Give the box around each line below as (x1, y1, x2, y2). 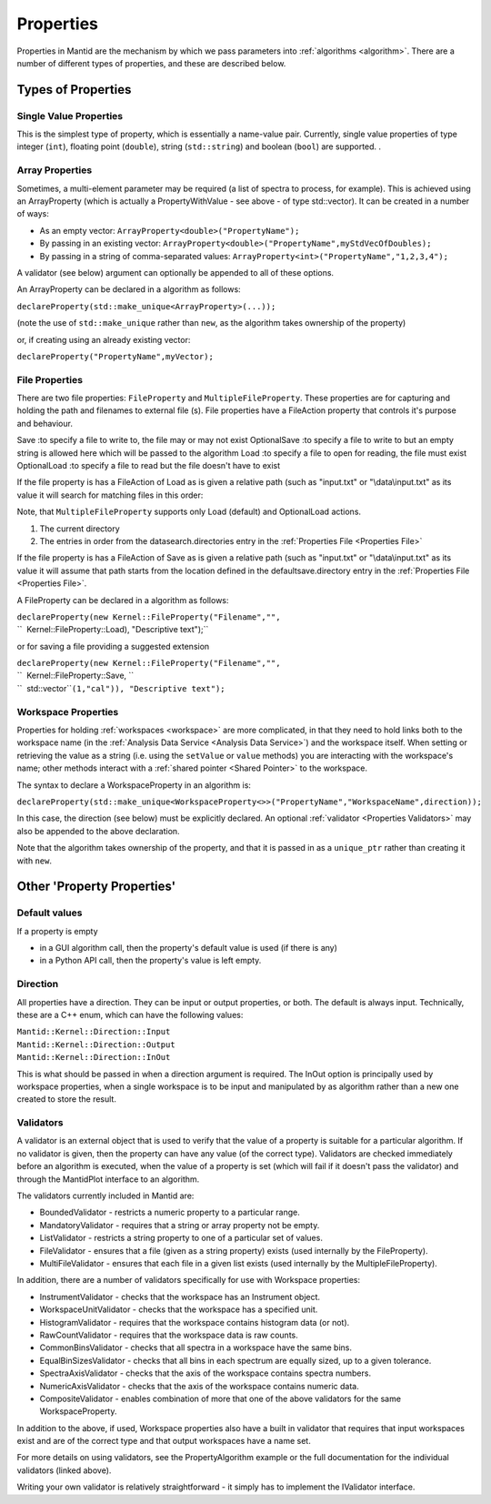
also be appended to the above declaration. (16, 825, 181, 836)
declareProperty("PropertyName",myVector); (16, 351, 214, 361)
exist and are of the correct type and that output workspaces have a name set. (16, 1436, 311, 1447)
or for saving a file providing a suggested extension (16, 641, 210, 651)
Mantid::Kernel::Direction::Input (16, 1026, 171, 1037)
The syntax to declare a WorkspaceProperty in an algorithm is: (16, 779, 252, 791)
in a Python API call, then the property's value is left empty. (39, 955, 262, 966)
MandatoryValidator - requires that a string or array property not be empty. (39, 1219, 320, 1230)
